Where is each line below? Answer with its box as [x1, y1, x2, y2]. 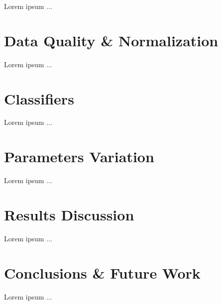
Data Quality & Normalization [4, 30, 219, 50]
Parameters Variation [4, 146, 154, 167]
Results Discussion [4, 204, 134, 224]
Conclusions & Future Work [4, 262, 201, 283]
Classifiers [4, 88, 74, 108]
